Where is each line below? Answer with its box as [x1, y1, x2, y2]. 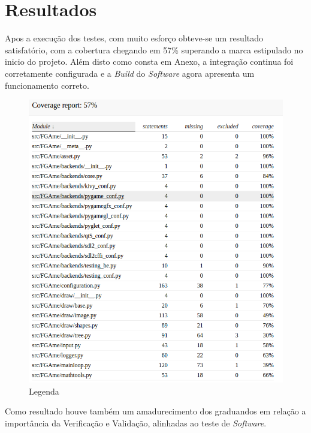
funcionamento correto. [5, 79, 89, 91]
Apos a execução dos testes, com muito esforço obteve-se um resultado [5, 32, 264, 44]
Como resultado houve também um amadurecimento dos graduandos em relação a [5, 405, 306, 417]
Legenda [29, 384, 59, 397]
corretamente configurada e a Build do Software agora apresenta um [5, 67, 255, 79]
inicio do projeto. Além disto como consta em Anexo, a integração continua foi [5, 55, 294, 68]
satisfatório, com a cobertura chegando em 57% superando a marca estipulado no [5, 43, 303, 56]
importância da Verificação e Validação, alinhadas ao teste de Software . [5, 416, 267, 429]
